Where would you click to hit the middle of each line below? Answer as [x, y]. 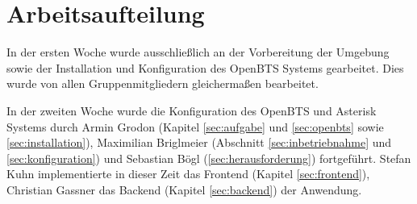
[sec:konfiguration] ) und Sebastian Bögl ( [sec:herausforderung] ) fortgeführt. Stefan [209, 158]
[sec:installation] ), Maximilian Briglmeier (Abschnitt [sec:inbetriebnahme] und [199, 142]
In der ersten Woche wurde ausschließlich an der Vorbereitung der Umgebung [198, 52]
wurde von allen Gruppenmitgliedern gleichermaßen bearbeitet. [163, 83]
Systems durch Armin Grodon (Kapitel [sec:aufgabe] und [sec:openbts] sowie [195, 126]
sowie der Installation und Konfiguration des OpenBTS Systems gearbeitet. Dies [205, 67]
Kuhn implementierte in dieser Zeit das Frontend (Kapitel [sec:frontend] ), [188, 174]
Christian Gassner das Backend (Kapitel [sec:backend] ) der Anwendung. [184, 189]
